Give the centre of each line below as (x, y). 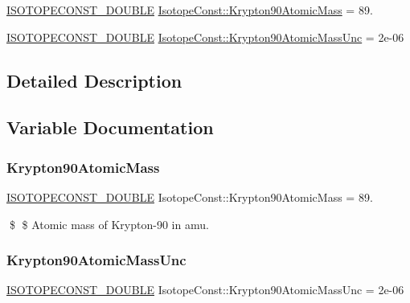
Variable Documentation (110, 127)
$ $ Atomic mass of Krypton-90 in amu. (109, 224)
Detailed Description (94, 80)
